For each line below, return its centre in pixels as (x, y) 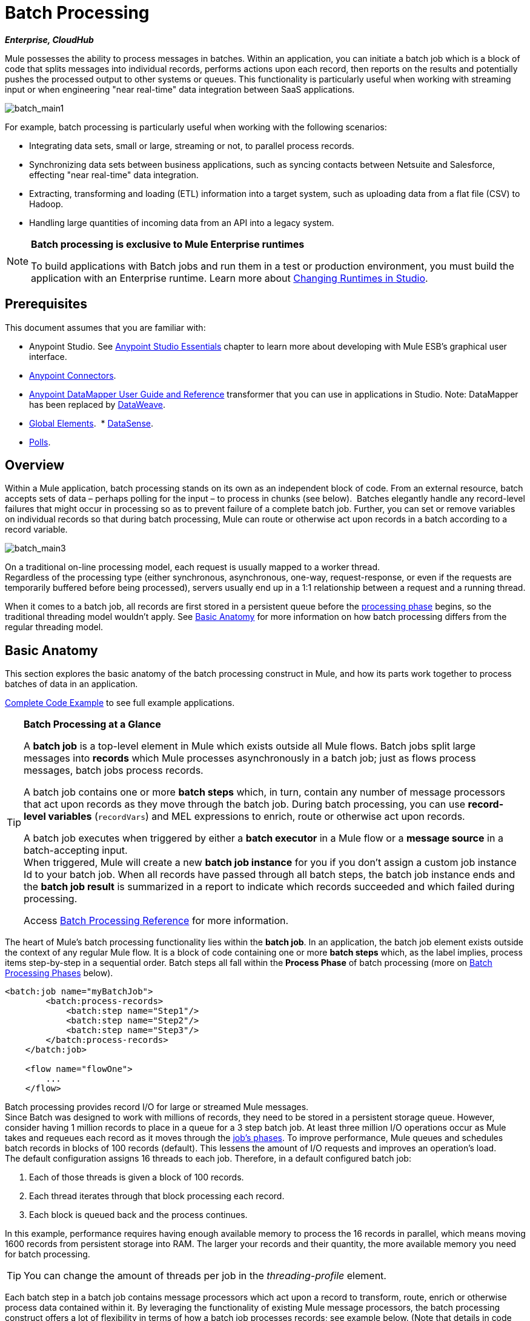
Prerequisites (46, 304)
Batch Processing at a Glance (92, 724)
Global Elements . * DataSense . (91, 423)
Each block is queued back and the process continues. (138, 1215)
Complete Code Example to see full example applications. (120, 703)
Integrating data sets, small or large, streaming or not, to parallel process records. (192, 145)
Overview (35, 465)
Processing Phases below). (59, 973)
